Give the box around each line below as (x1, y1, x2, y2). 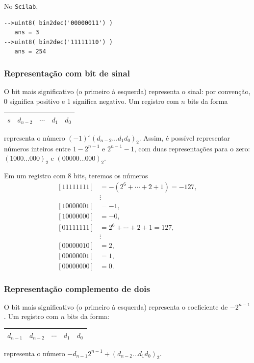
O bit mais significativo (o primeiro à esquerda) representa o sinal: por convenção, (4, 86, 251, 97)
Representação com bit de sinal (4, 67, 130, 79)
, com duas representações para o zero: (134, 143, 250, 153)
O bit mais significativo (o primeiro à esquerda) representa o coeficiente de (4, 301, 228, 312)
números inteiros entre (4, 143, 71, 153)
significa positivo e (9, 96, 65, 106)
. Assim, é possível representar (139, 133, 230, 143)
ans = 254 (14, 48, 46, 55)
